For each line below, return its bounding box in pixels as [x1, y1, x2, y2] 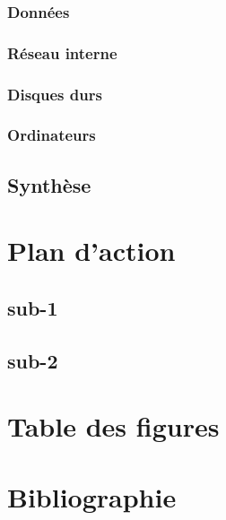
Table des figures [7, 408, 220, 445]
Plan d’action [7, 232, 176, 269]
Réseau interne [7, 41, 117, 64]
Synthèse [7, 170, 91, 198]
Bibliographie [7, 478, 177, 515]
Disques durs [7, 82, 102, 105]
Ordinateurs [7, 124, 96, 146]
